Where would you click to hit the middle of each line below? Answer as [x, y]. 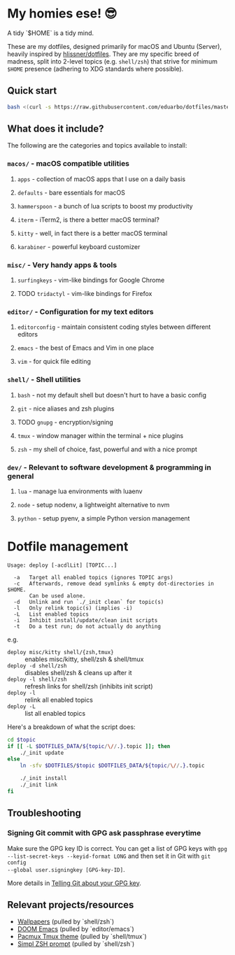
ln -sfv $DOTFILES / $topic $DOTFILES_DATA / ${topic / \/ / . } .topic [112, 766]
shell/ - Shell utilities [44, 380]
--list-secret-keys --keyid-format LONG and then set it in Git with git [109, 856]
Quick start [32, 91]
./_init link [39, 785]
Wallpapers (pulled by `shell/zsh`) [66, 921]
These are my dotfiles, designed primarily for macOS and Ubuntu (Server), [115, 46]
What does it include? [56, 129]
